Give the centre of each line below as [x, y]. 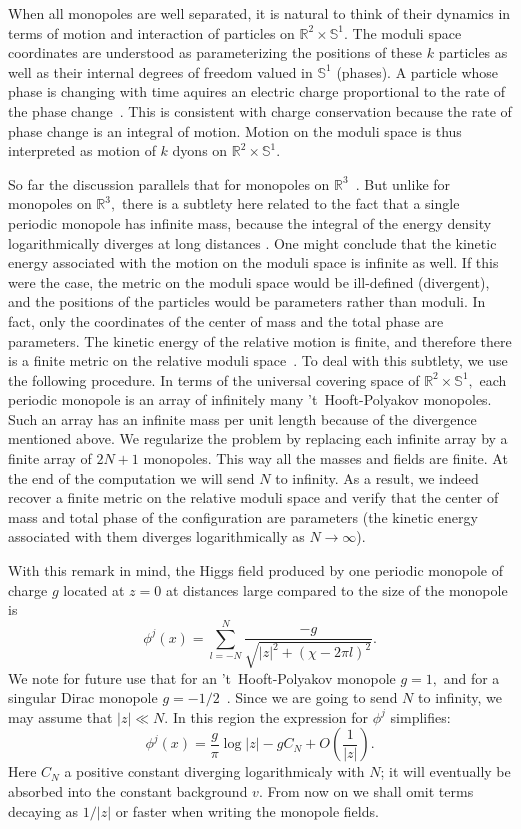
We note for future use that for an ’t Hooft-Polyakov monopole [202, 677]
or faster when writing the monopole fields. [247, 810]
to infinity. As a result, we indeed [377, 477]
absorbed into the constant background [128, 790]
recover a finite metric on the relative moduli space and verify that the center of [253, 497]
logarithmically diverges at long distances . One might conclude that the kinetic [252, 242]
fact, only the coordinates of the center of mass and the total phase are [226, 320]
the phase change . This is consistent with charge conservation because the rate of [260, 110]
